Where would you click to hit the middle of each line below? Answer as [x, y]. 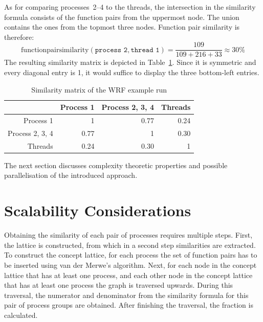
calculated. [21, 315]
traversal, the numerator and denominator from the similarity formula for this [126, 295]
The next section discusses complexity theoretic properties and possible [116, 165]
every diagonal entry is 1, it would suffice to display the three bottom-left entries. [132, 72]
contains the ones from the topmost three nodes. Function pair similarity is [122, 27]
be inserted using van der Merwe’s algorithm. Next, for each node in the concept [130, 264]
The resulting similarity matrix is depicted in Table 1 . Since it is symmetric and [130, 62]
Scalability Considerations [98, 210]
